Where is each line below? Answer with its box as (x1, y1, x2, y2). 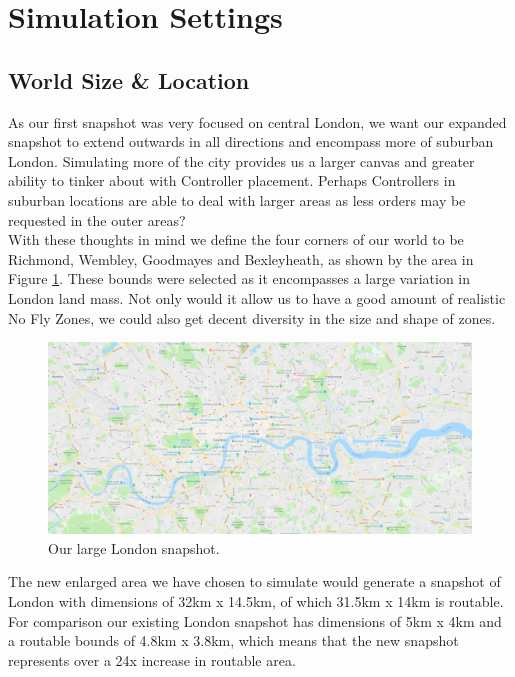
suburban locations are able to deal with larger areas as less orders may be (8, 189, 466, 210)
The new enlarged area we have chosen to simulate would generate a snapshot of (8, 571, 501, 592)
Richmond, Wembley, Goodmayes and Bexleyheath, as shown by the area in (8, 248, 474, 269)
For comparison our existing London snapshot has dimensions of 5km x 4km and (8, 610, 502, 631)
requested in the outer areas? (8, 209, 186, 230)
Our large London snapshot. (48, 537, 220, 558)
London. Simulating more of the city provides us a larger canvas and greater (8, 150, 475, 171)
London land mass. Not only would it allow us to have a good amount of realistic (8, 287, 506, 308)
